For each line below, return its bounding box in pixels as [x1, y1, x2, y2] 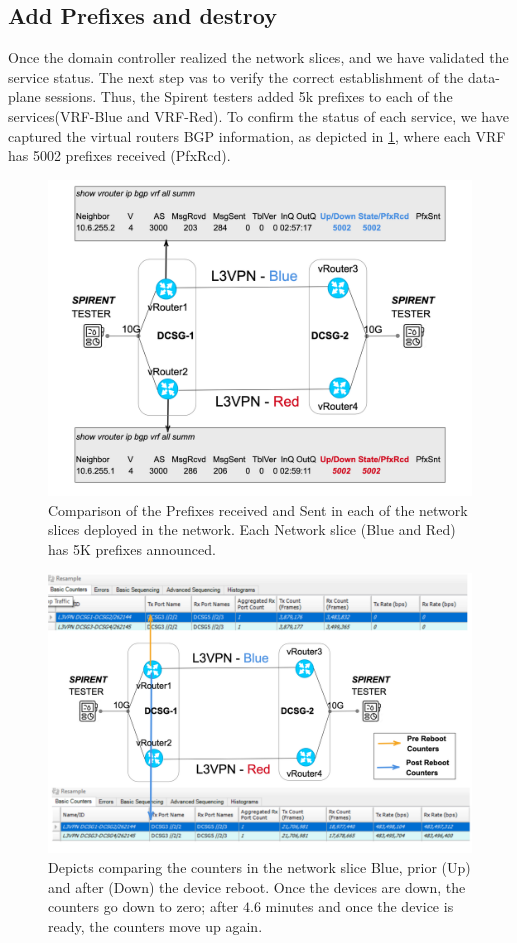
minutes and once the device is [265, 896, 454, 917]
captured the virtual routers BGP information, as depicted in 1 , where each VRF [8, 125, 506, 146]
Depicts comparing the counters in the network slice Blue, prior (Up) [48, 856, 471, 877]
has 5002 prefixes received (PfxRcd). [8, 145, 231, 166]
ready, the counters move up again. [48, 915, 263, 936]
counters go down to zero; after [48, 896, 239, 917]
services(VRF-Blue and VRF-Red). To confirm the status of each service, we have [8, 105, 509, 126]
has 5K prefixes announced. [48, 538, 216, 559]
